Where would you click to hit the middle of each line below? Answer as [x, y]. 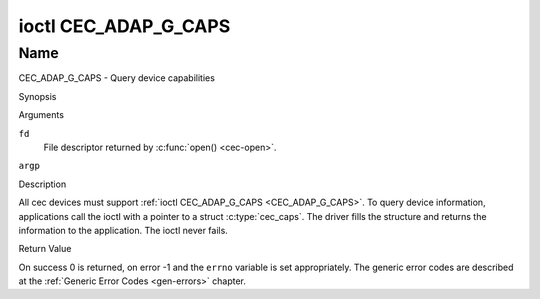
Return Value [45, 249]
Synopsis [37, 96]
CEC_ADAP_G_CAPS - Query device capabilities [116, 78]
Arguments [41, 115]
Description [42, 184]
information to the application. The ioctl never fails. [123, 230]
